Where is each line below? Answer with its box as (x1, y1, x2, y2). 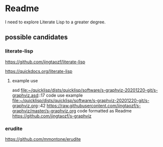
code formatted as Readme (77, 108, 132, 113)
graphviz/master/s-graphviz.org (12, 108, 76, 113)
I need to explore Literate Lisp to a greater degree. (5, 19, 106, 25)
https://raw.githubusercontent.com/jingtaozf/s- (46, 103, 141, 109)
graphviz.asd (12, 92, 39, 98)
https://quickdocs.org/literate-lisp (5, 68, 72, 74)
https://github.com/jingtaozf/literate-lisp (5, 59, 86, 65)
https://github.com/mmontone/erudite (5, 136, 81, 142)
